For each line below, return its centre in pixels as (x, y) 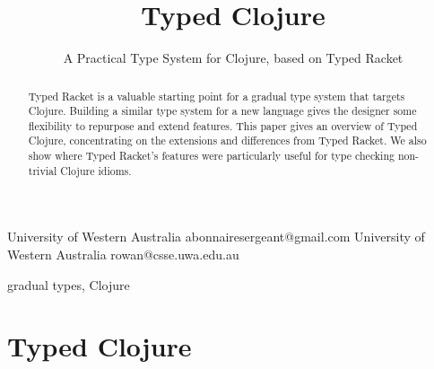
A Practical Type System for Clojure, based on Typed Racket (233, 58)
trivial (43, 170)
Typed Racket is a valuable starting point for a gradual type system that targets (217, 96)
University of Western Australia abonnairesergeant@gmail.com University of (216, 237)
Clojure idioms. (96, 170)
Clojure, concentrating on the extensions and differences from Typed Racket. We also (227, 141)
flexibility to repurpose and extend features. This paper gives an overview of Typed (223, 125)
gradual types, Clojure (69, 284)
